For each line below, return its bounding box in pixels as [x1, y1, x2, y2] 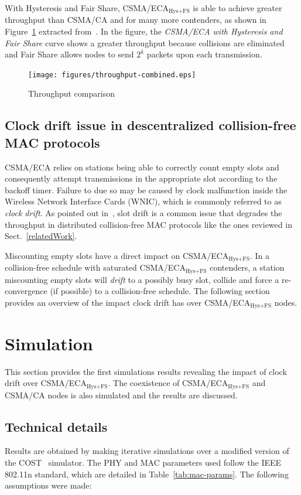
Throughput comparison [28, 87, 115, 100]
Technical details [5, 417, 108, 435]
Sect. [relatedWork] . [5, 230, 77, 242]
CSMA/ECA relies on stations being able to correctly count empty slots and [5, 161, 279, 173]
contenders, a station [210, 261, 285, 274]
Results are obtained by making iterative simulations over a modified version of [5, 445, 289, 457]
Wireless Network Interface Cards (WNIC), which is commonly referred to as [5, 195, 282, 207]
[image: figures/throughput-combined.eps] [28, 70, 196, 79]
